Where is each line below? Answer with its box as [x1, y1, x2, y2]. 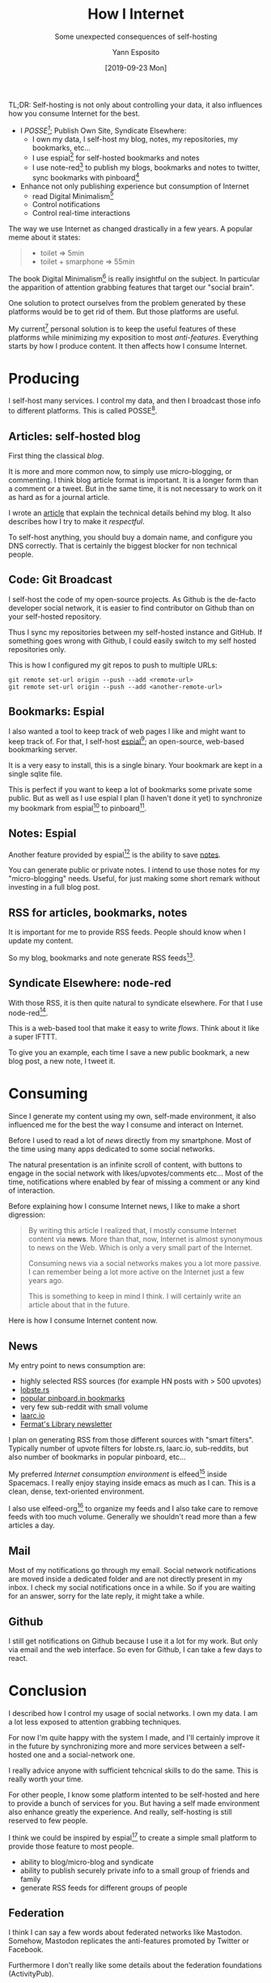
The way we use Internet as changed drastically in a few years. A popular [8, 224, 253, 234]
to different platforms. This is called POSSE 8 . [8, 405, 158, 416]
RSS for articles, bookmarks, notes [8, 905, 188, 919]
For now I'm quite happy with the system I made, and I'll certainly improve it [8, 1732, 260, 1742]
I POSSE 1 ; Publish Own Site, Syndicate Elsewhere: [19, 124, 187, 135]
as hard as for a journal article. [8, 492, 111, 502]
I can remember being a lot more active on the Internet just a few [28, 1267, 245, 1277]
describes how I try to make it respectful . [8, 516, 145, 526]
